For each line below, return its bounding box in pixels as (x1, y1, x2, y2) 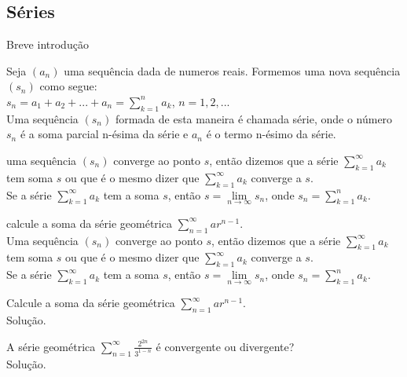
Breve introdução (6, 36, 89, 53)
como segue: (39, 78, 97, 94)
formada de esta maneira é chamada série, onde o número (115, 110, 393, 126)
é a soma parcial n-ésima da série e (20, 126, 189, 142)
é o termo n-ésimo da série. (206, 126, 336, 142)
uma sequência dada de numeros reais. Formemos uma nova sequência (64, 62, 401, 79)
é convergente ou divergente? (156, 338, 295, 354)
